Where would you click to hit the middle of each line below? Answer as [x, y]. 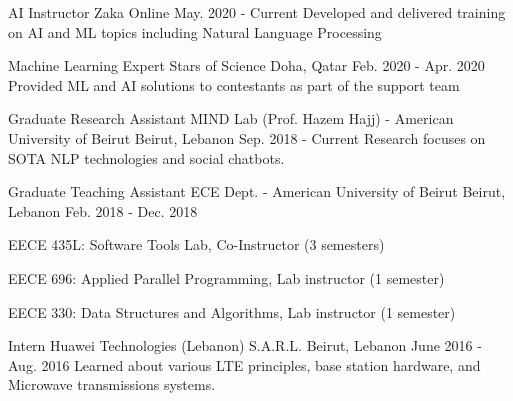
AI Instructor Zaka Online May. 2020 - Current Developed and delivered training [257, 12]
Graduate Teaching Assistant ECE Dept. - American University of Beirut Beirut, [257, 191]
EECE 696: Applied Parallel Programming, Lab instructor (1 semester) [226, 277]
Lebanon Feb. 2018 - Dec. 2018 [103, 210]
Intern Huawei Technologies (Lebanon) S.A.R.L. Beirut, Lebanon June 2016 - [245, 345]
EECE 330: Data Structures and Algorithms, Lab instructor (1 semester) [232, 311]
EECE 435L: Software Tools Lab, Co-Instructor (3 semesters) [196, 244]
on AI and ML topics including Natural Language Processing [195, 31]
